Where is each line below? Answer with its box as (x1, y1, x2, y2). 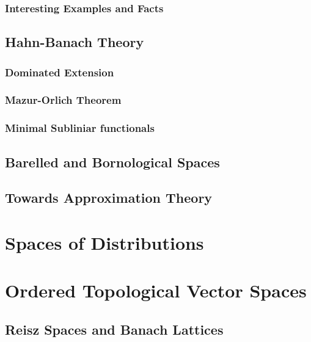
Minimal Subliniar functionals (5, 120, 155, 136)
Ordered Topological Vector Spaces (5, 278, 307, 303)
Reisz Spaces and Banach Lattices (5, 319, 224, 338)
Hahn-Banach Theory (5, 32, 144, 51)
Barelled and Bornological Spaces (5, 152, 220, 171)
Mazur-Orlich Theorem (5, 92, 122, 107)
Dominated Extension (5, 64, 114, 79)
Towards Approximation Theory (5, 188, 213, 207)
